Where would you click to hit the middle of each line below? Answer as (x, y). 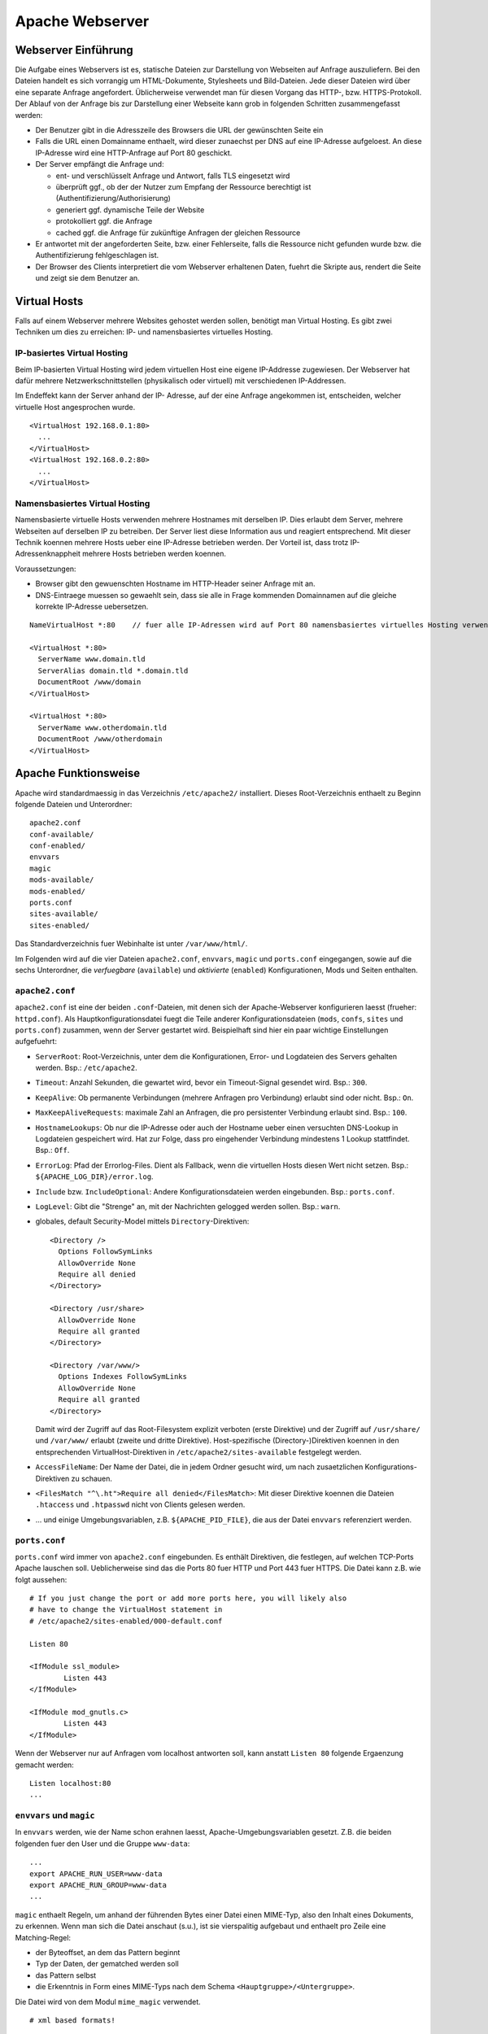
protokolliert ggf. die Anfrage (104, 221)
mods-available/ (62, 880)
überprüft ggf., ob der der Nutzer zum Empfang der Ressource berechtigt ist (183, 186)
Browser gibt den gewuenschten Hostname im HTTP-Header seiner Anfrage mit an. (176, 584)
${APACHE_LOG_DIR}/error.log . (94, 1176)
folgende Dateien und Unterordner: (74, 804)
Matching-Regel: (43, 1937)
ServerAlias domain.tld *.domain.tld (113, 670)
